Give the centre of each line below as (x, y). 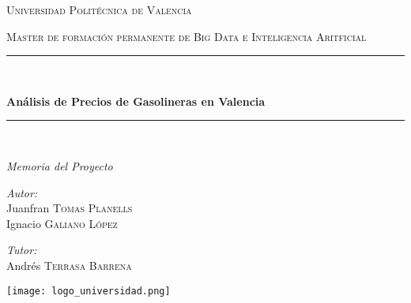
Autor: (22, 192)
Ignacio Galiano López (62, 223)
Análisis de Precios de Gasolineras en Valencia (136, 101)
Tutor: (22, 250)
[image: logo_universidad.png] (89, 291)
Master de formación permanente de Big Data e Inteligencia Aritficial (187, 36)
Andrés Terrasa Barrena (69, 265)
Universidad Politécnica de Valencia (99, 9)
